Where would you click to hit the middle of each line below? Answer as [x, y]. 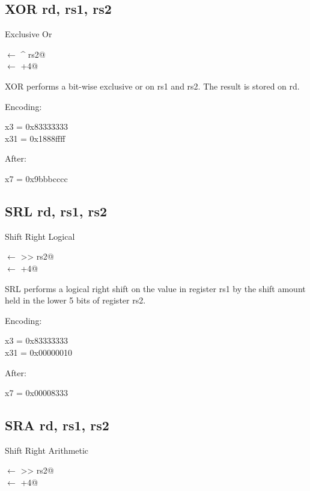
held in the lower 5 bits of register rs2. [75, 300]
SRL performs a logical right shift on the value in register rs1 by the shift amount [155, 288]
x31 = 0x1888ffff [35, 138]
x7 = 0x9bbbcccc [36, 178]
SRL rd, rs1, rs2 [56, 211]
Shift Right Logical [40, 236]
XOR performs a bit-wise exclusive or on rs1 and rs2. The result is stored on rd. [152, 86]
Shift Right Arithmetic [47, 450]
